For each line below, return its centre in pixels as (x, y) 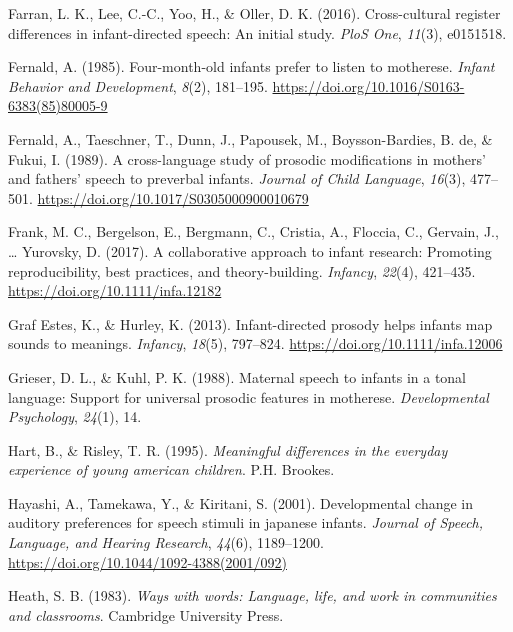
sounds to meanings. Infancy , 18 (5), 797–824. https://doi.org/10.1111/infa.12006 (255, 343)
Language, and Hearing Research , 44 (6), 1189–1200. (166, 542)
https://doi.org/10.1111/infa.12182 (115, 290)
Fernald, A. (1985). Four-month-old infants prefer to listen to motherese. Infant (251, 66)
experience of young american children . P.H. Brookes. (171, 469)
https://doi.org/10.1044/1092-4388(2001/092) (147, 561)
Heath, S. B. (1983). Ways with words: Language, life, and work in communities (252, 595)
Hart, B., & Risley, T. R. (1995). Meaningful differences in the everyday (228, 449)
